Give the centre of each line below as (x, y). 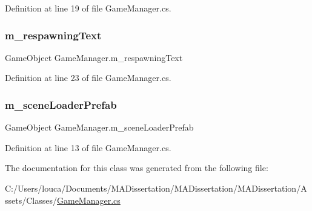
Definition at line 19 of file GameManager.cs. (88, 8)
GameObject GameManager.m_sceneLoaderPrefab (99, 127)
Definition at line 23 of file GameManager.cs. (88, 78)
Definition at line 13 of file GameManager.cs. (88, 147)
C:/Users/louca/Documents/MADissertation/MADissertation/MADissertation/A (156, 188)
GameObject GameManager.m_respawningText (94, 57)
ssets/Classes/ (31, 200)
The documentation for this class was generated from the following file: (137, 168)
